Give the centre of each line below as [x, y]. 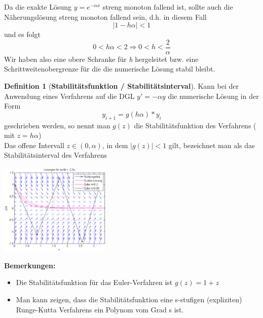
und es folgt [23, 34]
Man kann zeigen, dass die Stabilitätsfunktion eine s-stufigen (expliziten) [129, 299]
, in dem [115, 145]
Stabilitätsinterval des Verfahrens [55, 155]
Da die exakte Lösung [38, 7]
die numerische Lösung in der [213, 96]
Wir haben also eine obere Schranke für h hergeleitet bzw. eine [101, 59]
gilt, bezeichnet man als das [212, 145]
